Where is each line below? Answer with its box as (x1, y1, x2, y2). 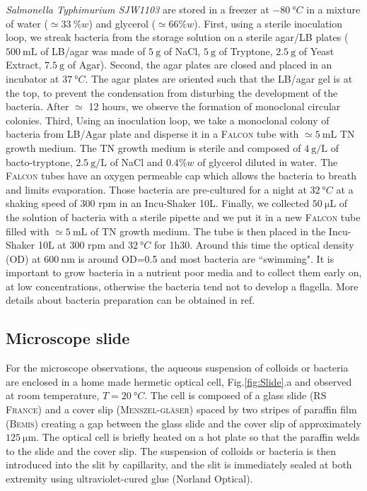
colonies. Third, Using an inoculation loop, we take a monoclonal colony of (6, 112, 330, 127)
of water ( (6, 16, 48, 30)
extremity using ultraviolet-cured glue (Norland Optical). (6, 471, 253, 486)
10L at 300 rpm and (37, 237, 125, 252)
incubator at (6, 71, 59, 85)
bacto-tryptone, (6, 154, 73, 169)
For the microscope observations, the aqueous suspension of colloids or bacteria (6, 360, 349, 375)
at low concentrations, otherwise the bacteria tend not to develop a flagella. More (6, 278, 359, 293)
